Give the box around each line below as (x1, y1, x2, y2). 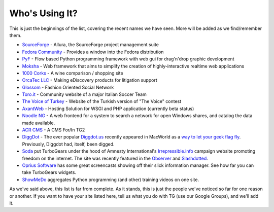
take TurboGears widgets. (22, 169, 76, 175)
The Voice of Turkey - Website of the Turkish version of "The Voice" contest (22, 98, 182, 104)
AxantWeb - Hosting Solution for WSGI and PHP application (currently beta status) (22, 105, 194, 112)
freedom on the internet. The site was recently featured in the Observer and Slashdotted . (22, 155, 208, 161)
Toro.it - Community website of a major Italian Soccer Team (22, 91, 147, 97)
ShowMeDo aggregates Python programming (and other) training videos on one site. (22, 176, 199, 183)
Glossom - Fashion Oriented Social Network (22, 84, 114, 90)
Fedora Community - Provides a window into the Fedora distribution (22, 49, 164, 55)
